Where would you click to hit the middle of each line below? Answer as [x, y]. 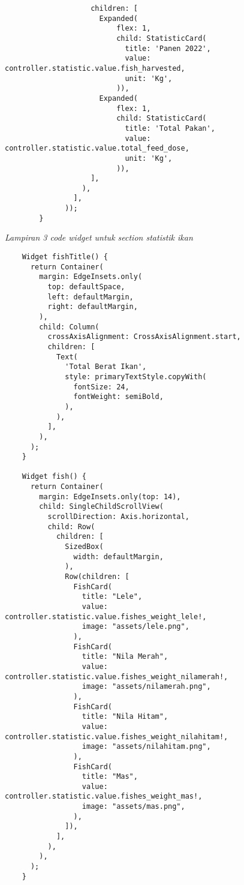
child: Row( [71, 526]
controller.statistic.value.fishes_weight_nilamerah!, [117, 676]
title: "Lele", [112, 597]
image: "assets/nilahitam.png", [146, 747]
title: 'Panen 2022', [168, 48]
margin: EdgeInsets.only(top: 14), [110, 496]
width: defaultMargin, [118, 556]
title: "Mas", [110, 777]
